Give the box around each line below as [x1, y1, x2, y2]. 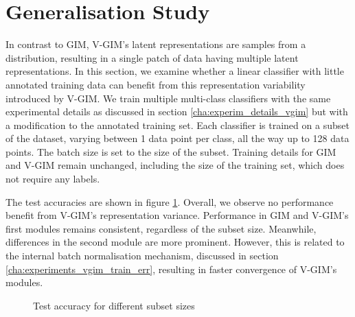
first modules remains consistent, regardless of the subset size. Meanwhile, [5, 221, 317, 235]
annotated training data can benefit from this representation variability [5, 77, 306, 91]
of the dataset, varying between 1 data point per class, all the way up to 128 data [5, 131, 350, 145]
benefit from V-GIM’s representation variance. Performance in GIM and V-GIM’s [5, 208, 349, 222]
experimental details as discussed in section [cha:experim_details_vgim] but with [5, 104, 348, 119]
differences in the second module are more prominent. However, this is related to [5, 235, 345, 249]
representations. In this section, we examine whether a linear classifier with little [5, 64, 344, 78]
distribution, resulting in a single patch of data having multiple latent [5, 50, 299, 64]
